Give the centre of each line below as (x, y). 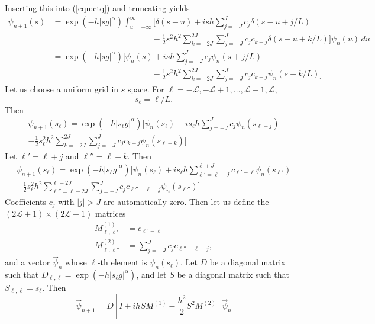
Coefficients (26, 201)
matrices (110, 214)
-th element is (122, 262)
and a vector (28, 262)
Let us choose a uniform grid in (62, 89)
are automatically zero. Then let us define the (186, 201)
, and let (151, 274)
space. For (146, 89)
